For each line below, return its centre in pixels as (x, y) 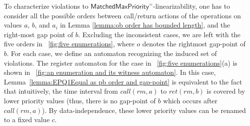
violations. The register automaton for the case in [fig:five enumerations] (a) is (121, 63)
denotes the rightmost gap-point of (194, 44)
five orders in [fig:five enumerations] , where (69, 44)
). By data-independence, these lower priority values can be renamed (144, 110)
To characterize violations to (46, 6)
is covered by (226, 91)
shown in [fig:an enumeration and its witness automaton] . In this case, (110, 72)
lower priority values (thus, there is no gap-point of (80, 100)
